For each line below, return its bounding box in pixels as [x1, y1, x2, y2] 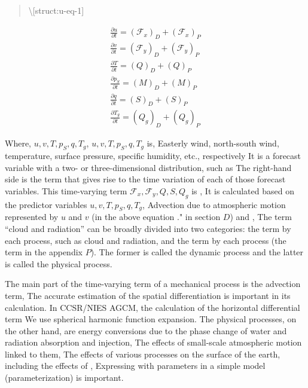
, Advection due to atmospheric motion [142, 198, 286, 210]
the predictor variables [5, 198, 87, 210]
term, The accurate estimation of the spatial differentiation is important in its [5, 289, 291, 301]
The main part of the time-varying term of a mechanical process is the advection [5, 277, 301, 290]
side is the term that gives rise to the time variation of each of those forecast [5, 173, 286, 185]
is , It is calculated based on [191, 184, 294, 197]
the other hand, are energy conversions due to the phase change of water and [5, 324, 287, 337]
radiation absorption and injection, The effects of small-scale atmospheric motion [5, 336, 302, 349]
